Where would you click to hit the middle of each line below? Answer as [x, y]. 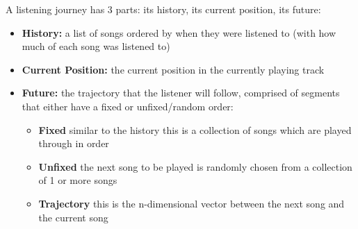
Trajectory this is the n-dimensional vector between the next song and [192, 203]
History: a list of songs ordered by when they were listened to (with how [179, 32]
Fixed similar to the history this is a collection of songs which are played [195, 129]
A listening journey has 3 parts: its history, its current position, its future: [163, 9]
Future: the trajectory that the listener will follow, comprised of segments [181, 93]
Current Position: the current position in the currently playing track [173, 69]
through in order [74, 143]
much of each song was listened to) [96, 46]
